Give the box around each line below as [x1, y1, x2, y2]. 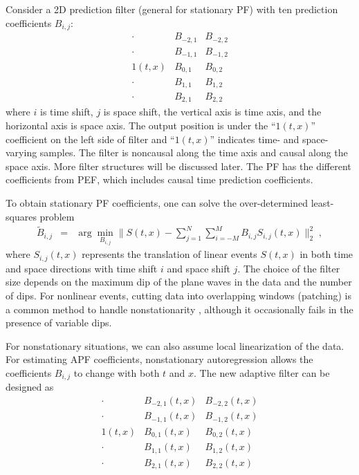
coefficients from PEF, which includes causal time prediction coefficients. [6, 172, 313, 187]
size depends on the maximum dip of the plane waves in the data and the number [6, 274, 352, 289]
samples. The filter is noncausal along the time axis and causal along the [39, 145, 348, 160]
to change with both [73, 365, 160, 380]
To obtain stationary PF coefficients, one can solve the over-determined [6, 196, 309, 210]
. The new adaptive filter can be [194, 365, 330, 380]
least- [311, 196, 334, 210]
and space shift [167, 261, 230, 275]
